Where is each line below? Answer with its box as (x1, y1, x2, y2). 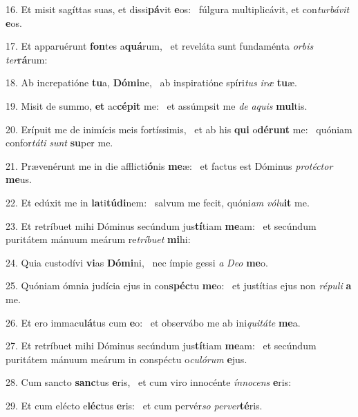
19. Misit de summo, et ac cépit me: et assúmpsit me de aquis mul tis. (6, 98, 308, 113)
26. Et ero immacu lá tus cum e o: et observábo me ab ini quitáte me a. (6, 315, 301, 329)
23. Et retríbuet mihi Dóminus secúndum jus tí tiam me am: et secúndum (6, 218, 317, 233)
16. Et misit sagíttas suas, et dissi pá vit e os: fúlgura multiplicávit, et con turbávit (6, 2, 350, 16)
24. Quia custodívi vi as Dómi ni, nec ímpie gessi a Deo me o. (6, 255, 268, 269)
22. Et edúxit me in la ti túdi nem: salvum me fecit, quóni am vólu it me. (6, 195, 310, 209)
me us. (6, 172, 32, 186)
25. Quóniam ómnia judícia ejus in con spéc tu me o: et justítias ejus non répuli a (6, 278, 352, 293)
